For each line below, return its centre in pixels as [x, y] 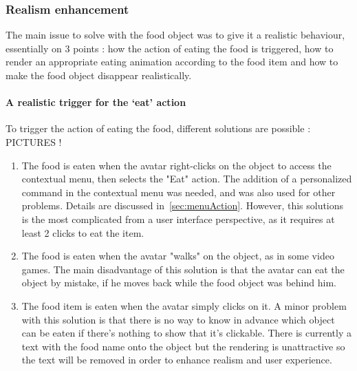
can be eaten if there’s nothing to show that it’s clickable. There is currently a [186, 333]
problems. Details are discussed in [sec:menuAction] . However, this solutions [183, 205]
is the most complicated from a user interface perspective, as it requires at [178, 219]
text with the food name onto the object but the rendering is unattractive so [183, 346]
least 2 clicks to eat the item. [83, 232]
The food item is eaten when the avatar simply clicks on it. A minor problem [184, 305]
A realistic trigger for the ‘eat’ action [96, 102]
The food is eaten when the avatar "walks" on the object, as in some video [178, 256]
